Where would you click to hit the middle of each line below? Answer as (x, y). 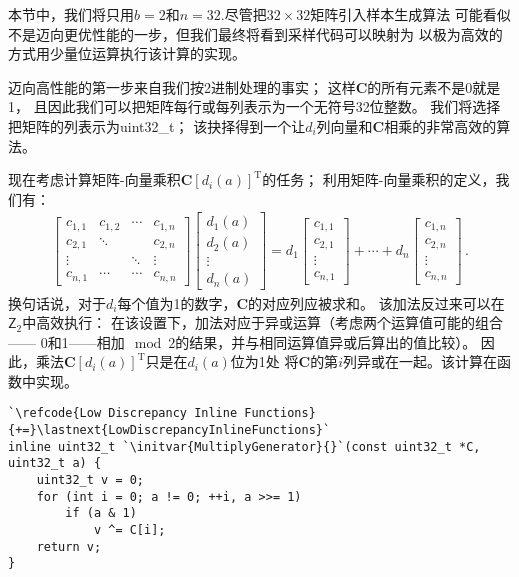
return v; (69, 546)
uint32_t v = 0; (90, 480)
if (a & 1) (101, 513)
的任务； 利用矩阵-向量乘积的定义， (379, 179)
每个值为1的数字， (177, 302)
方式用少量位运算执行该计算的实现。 (127, 53)
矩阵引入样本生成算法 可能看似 (410, 14)
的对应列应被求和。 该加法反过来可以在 (376, 302)
